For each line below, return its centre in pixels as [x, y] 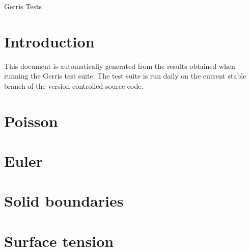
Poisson [31, 121]
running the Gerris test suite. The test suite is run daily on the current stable [125, 76]
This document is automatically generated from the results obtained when [120, 66]
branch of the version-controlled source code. [74, 85]
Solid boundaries [64, 201]
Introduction [49, 41]
